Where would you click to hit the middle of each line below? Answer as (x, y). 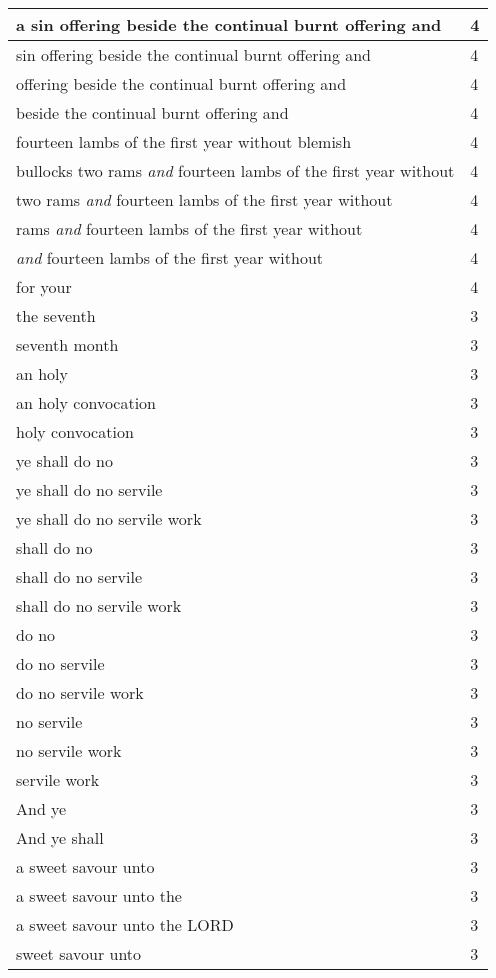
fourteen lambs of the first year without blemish (184, 141)
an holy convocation (86, 402)
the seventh (56, 315)
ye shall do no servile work (109, 518)
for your (44, 286)
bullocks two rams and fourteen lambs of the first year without (235, 170)
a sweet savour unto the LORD (125, 924)
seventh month (67, 344)
